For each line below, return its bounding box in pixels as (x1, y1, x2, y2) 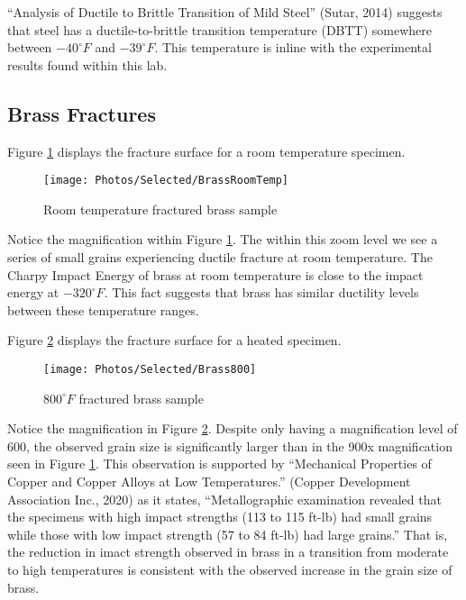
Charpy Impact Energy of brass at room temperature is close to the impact (7, 265, 424, 284)
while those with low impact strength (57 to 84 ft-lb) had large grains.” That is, (7, 524, 448, 543)
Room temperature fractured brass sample (43, 199, 278, 218)
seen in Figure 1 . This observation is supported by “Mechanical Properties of (7, 454, 432, 473)
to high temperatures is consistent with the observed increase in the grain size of (7, 559, 452, 578)
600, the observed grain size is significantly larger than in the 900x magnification (7, 436, 452, 455)
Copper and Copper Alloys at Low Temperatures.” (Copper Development (7, 472, 411, 491)
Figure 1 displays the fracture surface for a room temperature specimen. (7, 141, 406, 160)
